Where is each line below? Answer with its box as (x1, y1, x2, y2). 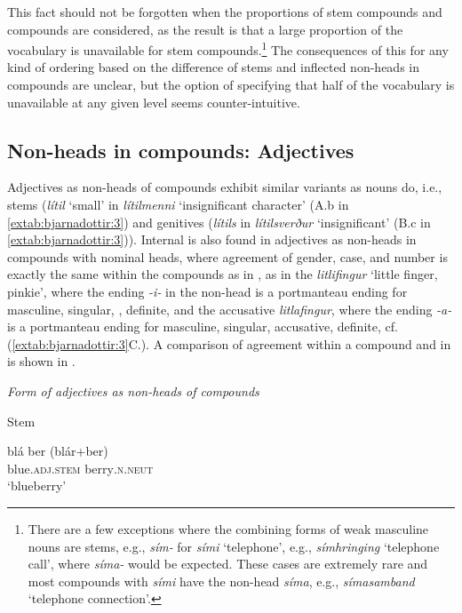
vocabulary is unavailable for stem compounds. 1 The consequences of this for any (7, 38, 449, 59)
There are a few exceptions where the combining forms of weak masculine (28, 519, 429, 537)
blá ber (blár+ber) (7, 442, 108, 460)
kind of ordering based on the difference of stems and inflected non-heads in (7, 58, 419, 76)
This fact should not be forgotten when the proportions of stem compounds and (7, 3, 442, 20)
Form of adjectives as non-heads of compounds (7, 381, 259, 400)
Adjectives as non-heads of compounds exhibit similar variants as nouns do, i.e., (7, 178, 442, 196)
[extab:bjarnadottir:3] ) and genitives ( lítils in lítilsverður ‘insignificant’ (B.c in (7, 212, 431, 231)
